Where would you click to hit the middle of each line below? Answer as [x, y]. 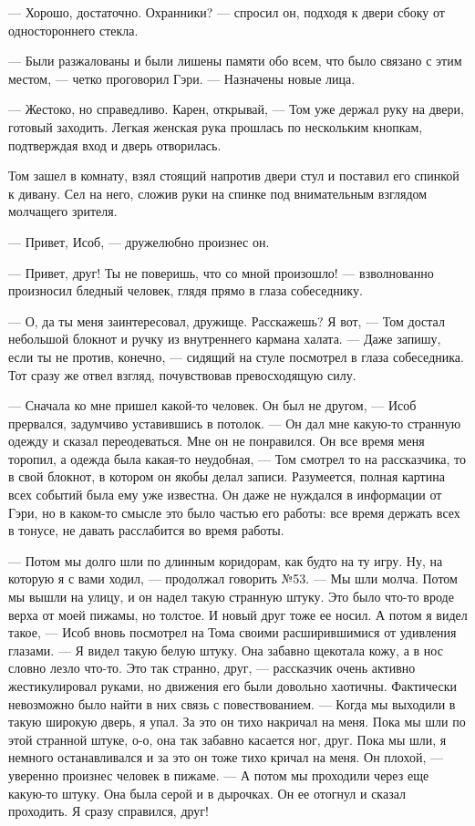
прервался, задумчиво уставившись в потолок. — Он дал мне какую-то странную [235, 423]
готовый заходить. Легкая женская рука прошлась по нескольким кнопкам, [216, 126]
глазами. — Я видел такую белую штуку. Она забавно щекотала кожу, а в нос [226, 650]
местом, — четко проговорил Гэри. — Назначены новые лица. [182, 78]
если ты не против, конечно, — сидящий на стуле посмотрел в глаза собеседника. [236, 356]
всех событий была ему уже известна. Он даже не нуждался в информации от [225, 495]
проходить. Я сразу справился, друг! [108, 811]
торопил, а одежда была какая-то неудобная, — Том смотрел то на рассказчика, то [237, 458]
